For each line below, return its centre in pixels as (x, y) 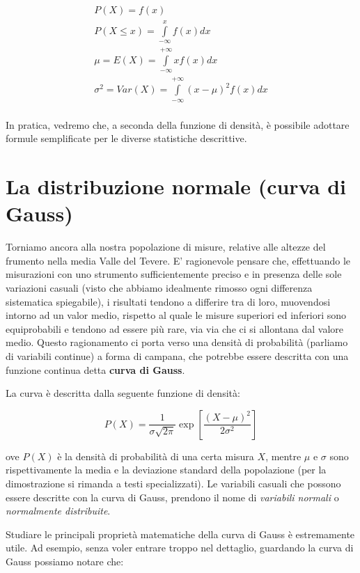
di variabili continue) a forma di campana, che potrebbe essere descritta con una (177, 355)
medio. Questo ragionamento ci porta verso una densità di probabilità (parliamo (177, 342)
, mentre (283, 456)
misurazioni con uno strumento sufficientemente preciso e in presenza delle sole (174, 274)
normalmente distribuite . (58, 511)
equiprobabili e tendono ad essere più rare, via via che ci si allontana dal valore (174, 328)
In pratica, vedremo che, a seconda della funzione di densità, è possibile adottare (178, 124)
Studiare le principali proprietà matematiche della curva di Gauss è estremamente (180, 534)
